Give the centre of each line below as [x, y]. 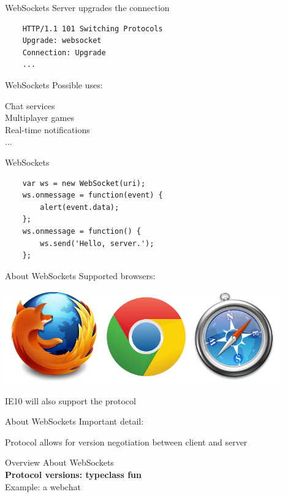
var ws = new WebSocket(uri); [84, 183]
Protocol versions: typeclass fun [73, 475]
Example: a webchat [43, 486]
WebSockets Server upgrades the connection [87, 7]
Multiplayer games [40, 118]
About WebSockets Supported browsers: [80, 275]
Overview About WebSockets [59, 462]
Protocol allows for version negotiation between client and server [126, 441]
